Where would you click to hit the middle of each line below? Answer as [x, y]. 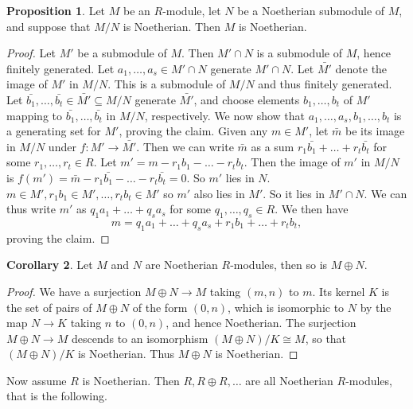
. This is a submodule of [167, 84]
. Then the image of [292, 162]
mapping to [35, 115]
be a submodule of [122, 53]
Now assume [37, 380]
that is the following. [57, 396]
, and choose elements [247, 99]
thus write [31, 209]
